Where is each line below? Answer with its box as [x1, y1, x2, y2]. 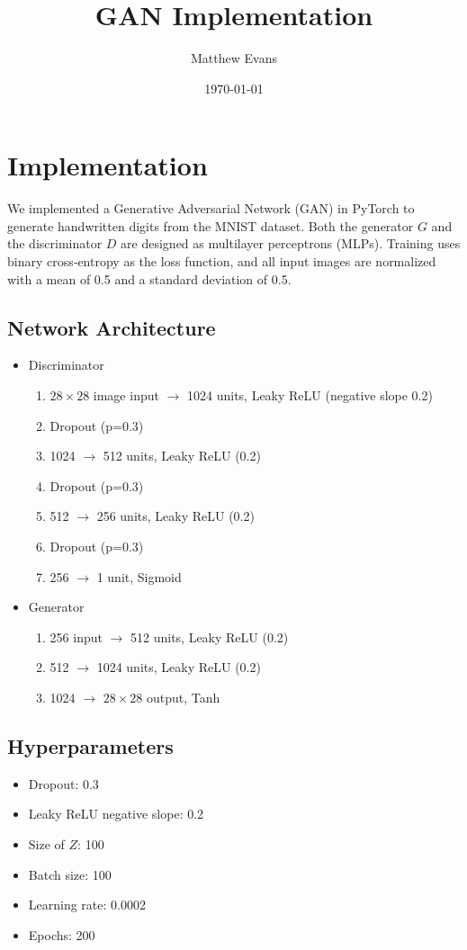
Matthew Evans [191, 49, 277, 67]
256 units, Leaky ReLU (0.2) [96, 506, 255, 525]
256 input [49, 627, 103, 646]
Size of [28, 834, 65, 853]
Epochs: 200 [28, 925, 95, 944]
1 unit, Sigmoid [96, 567, 182, 586]
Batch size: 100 [28, 865, 112, 883]
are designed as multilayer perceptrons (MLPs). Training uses [121, 234, 461, 253]
